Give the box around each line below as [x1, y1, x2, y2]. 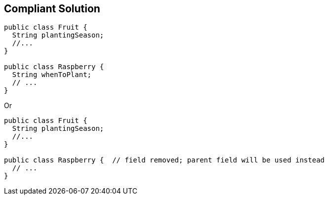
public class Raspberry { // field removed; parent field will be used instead [4, 156, 325, 164]
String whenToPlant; [12, 71, 92, 79]
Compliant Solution [4, 2, 100, 15]
